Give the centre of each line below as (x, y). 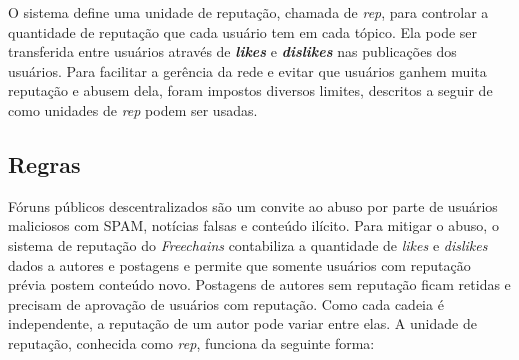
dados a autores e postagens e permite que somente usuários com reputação (239, 264)
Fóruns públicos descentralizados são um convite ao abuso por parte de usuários (253, 205)
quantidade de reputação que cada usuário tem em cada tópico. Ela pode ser (243, 31)
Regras (44, 163)
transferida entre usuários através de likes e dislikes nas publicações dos (232, 51)
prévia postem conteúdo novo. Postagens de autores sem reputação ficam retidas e (259, 284)
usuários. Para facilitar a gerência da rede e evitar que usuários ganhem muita (247, 70)
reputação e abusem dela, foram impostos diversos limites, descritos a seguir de (250, 90)
